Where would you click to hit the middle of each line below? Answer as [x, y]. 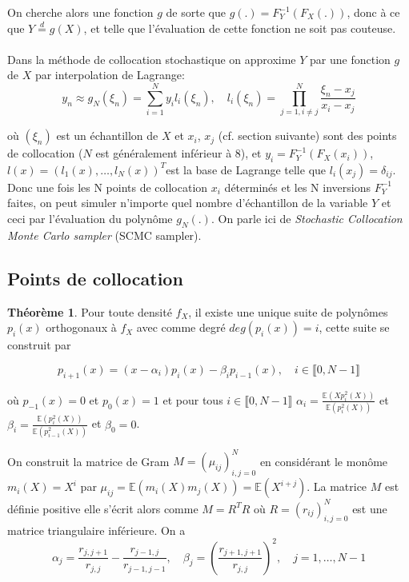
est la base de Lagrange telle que [246, 169]
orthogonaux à [81, 327]
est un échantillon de [107, 136]
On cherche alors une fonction [80, 12]
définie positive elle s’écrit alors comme [103, 508]
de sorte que [196, 12]
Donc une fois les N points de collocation [108, 187]
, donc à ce [373, 12]
